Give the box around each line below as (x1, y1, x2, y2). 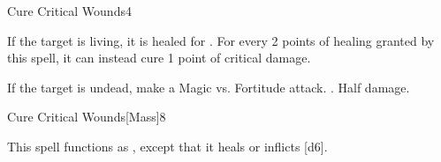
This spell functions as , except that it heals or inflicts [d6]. (7, 136, 328, 155)
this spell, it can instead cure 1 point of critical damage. (7, 48, 311, 67)
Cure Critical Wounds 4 (7, 2, 132, 19)
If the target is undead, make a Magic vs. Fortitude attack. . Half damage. (7, 77, 410, 96)
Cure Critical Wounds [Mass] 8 (7, 107, 166, 126)
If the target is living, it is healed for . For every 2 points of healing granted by (7, 31, 435, 49)
